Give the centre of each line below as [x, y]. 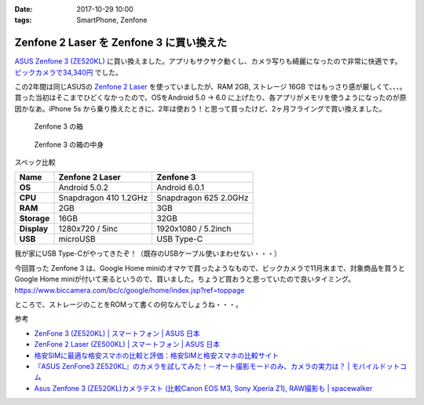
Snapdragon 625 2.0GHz [203, 198]
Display [34, 229]
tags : [23, 20]
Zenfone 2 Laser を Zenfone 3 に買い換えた [121, 43]
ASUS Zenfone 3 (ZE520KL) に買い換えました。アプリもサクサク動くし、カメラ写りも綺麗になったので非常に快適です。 [208, 61]
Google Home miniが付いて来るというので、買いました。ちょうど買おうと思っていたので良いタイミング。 [185, 279]
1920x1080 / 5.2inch [194, 229]
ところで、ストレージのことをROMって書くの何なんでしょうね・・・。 [129, 304]
